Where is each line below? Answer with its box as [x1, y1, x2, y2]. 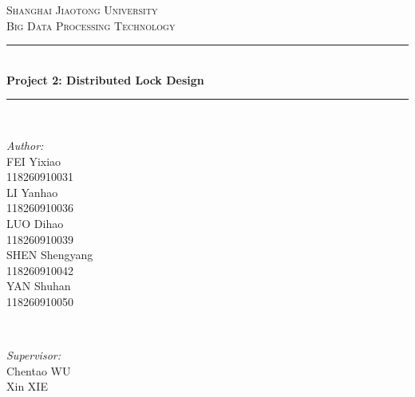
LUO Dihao [6, 214, 64, 231]
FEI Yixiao [6, 152, 61, 169]
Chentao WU [6, 362, 71, 379]
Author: [6, 136, 44, 153]
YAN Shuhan [6, 277, 71, 294]
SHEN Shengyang [6, 246, 93, 263]
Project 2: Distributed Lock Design [6, 71, 204, 88]
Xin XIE [6, 378, 48, 395]
